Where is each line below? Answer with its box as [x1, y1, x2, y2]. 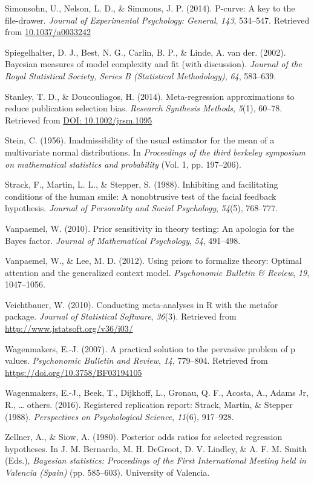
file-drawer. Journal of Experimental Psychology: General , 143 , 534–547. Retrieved [5, 13, 310, 26]
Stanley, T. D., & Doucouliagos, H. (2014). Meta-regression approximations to [5, 90, 295, 102]
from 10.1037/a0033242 [5, 25, 91, 38]
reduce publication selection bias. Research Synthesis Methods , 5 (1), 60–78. [5, 102, 283, 114]
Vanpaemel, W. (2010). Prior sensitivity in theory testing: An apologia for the [5, 222, 295, 234]
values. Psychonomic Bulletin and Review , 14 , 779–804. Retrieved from [5, 354, 268, 367]
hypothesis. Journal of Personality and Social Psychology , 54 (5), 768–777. [5, 202, 278, 214]
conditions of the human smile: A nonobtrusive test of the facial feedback [5, 189, 276, 202]
